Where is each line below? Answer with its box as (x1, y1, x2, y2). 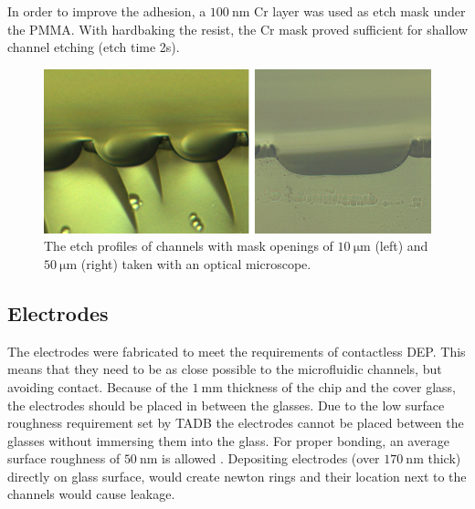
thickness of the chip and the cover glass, (227, 377, 456, 396)
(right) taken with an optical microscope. (80, 254, 311, 273)
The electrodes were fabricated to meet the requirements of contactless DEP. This (7, 341, 466, 360)
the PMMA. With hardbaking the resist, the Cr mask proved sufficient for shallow (7, 19, 469, 38)
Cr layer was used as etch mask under (254, 2, 466, 20)
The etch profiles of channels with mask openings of (44, 236, 333, 255)
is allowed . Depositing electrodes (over (162, 449, 380, 468)
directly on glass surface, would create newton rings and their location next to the (7, 466, 467, 485)
